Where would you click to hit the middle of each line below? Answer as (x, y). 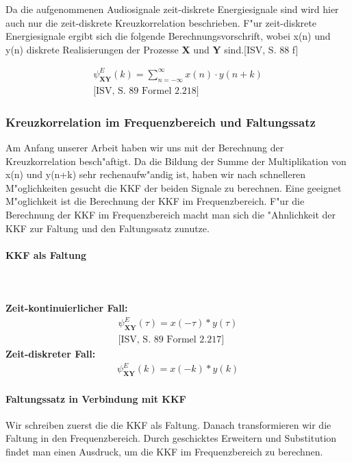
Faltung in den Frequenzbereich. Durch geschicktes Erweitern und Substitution (171, 438)
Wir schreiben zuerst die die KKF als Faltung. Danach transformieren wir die (168, 424)
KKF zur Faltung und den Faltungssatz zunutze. (108, 228)
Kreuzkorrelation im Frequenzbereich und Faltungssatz (161, 122)
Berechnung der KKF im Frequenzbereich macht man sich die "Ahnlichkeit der (171, 214)
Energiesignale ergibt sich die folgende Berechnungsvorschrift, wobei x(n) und (168, 36)
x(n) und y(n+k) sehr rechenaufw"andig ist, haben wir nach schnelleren (156, 174)
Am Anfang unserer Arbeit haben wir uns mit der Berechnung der (145, 147)
